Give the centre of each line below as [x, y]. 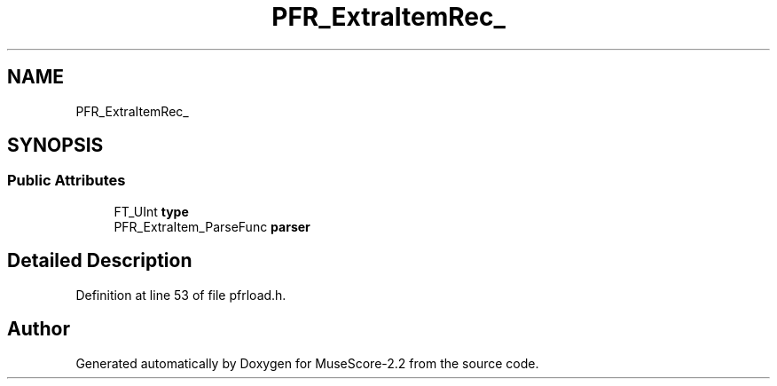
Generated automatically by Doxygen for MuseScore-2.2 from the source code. [307, 363]
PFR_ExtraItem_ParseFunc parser [212, 226]
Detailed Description [100, 261]
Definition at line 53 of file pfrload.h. [181, 295]
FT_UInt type [151, 211]
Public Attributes [67, 181]
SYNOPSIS [55, 146]
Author [39, 329]
